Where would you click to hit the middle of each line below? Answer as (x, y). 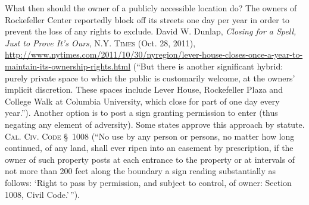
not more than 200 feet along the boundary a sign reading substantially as (141, 171)
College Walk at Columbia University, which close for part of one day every (142, 101)
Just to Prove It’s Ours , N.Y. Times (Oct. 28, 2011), (100, 42)
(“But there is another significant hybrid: (208, 66)
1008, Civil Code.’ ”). (43, 194)
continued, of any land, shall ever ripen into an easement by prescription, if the (149, 148)
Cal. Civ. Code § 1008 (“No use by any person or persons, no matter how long (150, 136)
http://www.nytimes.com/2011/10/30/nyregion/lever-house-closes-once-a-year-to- (154, 54)
